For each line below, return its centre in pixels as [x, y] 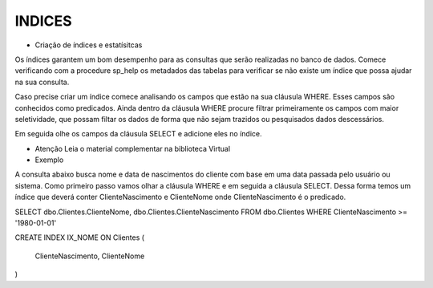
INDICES [43, 21]
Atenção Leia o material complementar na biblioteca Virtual [133, 148]
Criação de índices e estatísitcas [89, 45]
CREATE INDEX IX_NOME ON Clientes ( [79, 237]
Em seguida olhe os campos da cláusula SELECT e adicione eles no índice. [138, 134]
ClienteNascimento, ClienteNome [90, 256]
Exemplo [49, 160]
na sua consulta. [42, 82]
